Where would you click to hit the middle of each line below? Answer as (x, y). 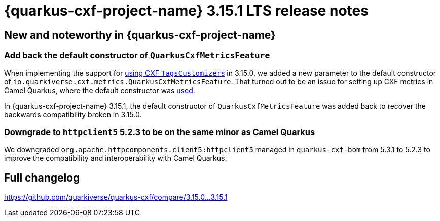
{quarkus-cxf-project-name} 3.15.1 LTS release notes (186, 11)
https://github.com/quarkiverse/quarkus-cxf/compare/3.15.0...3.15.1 (116, 197)
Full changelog (42, 178)
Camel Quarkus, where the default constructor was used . (100, 90)
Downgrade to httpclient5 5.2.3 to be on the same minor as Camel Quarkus (160, 132)
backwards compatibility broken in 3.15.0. (73, 114)
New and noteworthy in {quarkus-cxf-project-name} (140, 35)
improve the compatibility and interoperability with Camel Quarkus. (116, 158)
